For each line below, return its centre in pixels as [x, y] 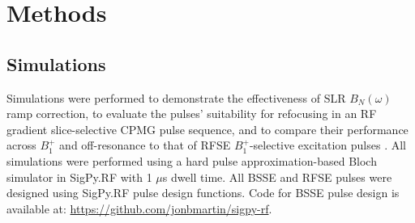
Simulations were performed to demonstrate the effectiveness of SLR [176, 97]
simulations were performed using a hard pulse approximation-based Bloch [192, 160]
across [21, 145]
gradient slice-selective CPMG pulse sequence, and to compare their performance [207, 129]
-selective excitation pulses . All [328, 145]
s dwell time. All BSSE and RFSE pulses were [277, 177]
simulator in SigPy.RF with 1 [79, 177]
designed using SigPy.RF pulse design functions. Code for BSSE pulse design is [203, 193]
